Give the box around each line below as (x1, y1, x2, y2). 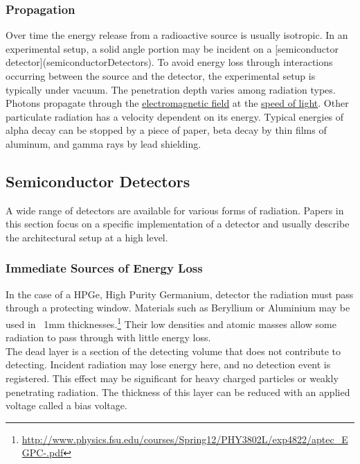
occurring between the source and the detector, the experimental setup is (6, 69, 316, 83)
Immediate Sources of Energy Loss (6, 259, 203, 277)
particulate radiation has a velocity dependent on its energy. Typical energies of (6, 109, 344, 123)
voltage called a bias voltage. (6, 398, 127, 413)
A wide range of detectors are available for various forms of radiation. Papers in (6, 203, 344, 217)
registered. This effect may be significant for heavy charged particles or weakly (6, 370, 339, 385)
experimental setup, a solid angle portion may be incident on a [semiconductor (6, 41, 339, 55)
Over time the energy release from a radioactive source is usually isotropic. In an (6, 28, 348, 42)
